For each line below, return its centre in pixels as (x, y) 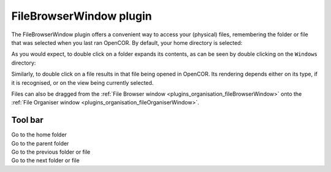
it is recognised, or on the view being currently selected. (82, 82)
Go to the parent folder (40, 143)
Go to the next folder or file (45, 160)
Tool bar (27, 120)
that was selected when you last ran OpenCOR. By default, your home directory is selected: (127, 42)
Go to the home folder (39, 135)
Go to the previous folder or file (51, 152)
